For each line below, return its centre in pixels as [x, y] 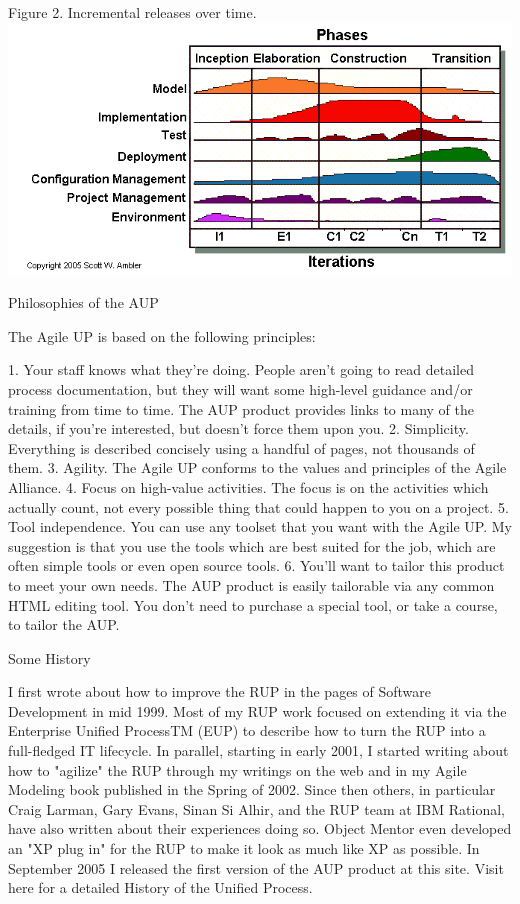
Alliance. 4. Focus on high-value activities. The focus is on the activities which [248, 486]
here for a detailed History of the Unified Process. [160, 887]
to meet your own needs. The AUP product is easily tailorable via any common [251, 584]
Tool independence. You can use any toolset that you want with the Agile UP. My [260, 526]
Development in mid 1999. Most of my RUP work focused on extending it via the [257, 710]
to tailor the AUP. [64, 624]
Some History [49, 657]
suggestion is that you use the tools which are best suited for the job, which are [252, 545]
